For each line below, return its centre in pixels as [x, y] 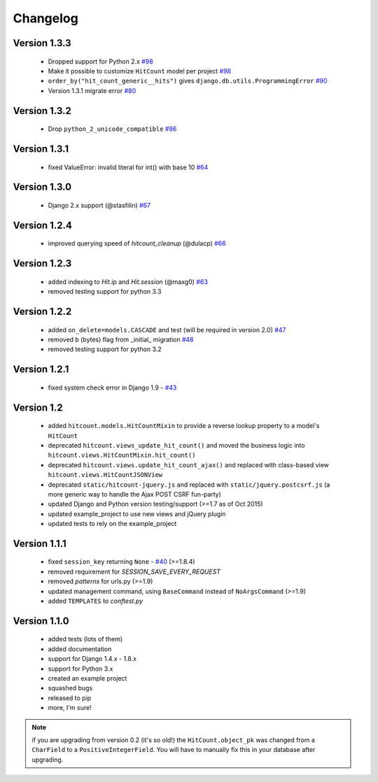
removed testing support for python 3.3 [105, 292]
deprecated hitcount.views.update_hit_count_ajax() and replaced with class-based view [188, 464]
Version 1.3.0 [42, 187]
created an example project [87, 678]
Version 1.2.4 [43, 225]
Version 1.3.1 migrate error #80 [92, 90]
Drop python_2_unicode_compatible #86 [112, 129]
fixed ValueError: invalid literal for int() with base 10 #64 [128, 167]
